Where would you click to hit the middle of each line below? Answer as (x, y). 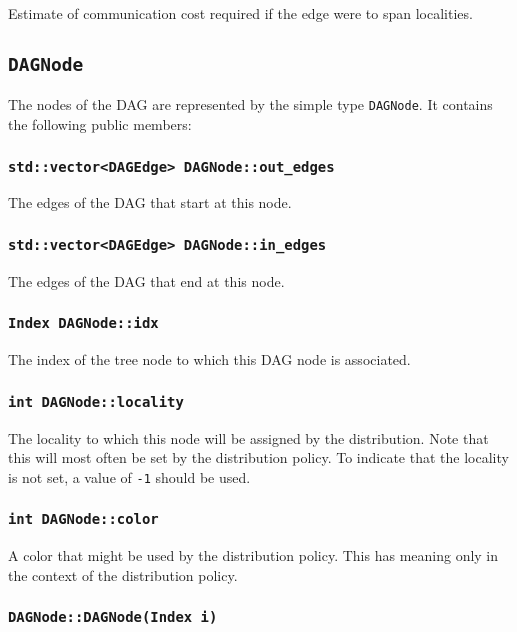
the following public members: (100, 124)
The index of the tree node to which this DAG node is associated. (209, 359)
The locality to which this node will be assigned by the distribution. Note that (248, 437)
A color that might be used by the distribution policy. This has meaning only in (253, 555)
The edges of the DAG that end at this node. (146, 280)
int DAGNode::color (83, 519)
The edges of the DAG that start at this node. (150, 202)
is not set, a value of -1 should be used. (129, 476)
